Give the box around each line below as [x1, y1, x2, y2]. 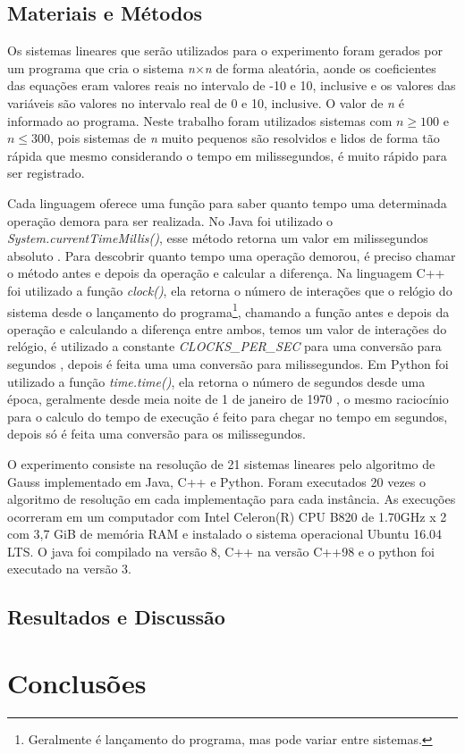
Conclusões [7, 665, 147, 701]
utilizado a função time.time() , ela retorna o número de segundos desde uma [7, 372, 426, 390]
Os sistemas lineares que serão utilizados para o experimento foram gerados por [7, 41, 443, 60]
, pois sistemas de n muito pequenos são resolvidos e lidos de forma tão [50, 129, 440, 147]
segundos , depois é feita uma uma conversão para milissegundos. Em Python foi [7, 354, 449, 373]
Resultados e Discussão [7, 603, 225, 631]
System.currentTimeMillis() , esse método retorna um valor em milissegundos [7, 229, 428, 247]
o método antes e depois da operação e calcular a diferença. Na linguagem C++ [7, 264, 445, 282]
